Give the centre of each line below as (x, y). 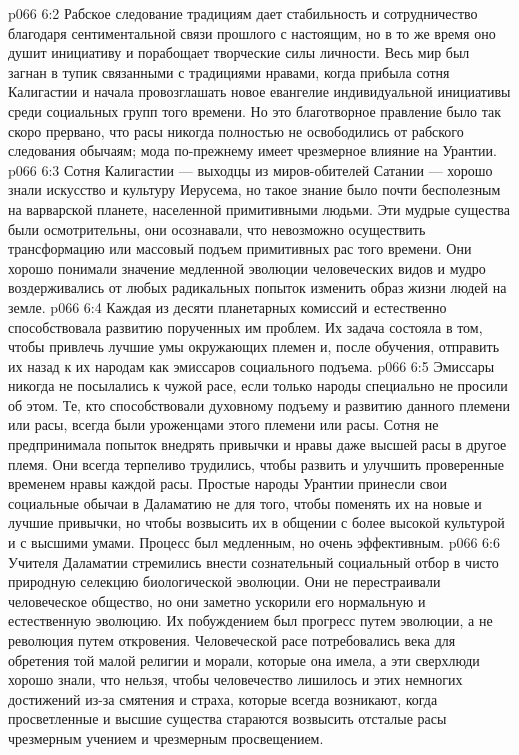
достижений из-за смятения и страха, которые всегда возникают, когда (223, 698)
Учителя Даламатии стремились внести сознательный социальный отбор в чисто (253, 561)
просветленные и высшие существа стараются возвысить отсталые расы (227, 718)
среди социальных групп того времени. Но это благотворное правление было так (255, 110)
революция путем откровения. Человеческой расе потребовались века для (232, 640)
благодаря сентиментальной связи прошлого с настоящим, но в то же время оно (252, 32)
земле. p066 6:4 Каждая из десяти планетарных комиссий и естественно (227, 306)
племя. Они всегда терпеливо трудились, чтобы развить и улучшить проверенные (256, 463)
